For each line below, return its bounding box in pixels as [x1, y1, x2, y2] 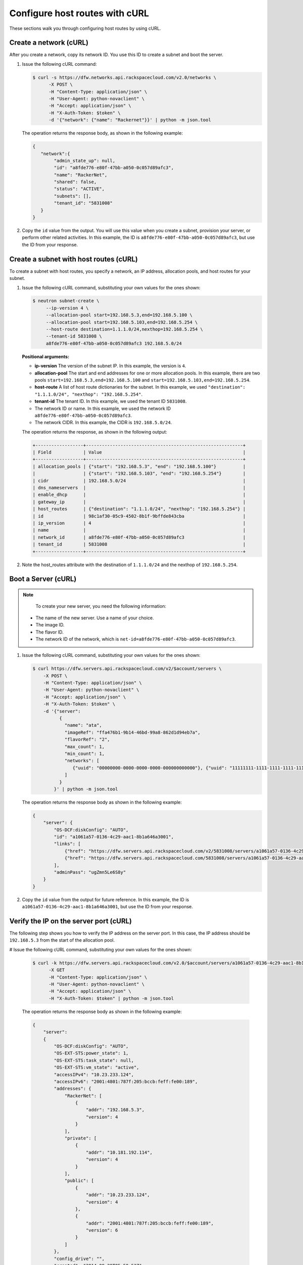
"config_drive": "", [54, 1255, 105, 1261]
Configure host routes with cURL [9, 8, 149, 19]
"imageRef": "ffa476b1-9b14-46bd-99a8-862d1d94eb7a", [64, 729, 200, 735]
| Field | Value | [32, 449, 246, 455]
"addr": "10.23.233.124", [86, 1192, 150, 1198]
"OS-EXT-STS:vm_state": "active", [54, 1065, 139, 1070]
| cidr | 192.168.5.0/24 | [32, 478, 246, 483]
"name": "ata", [64, 723, 102, 728]
